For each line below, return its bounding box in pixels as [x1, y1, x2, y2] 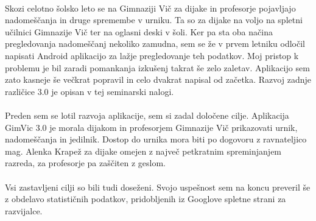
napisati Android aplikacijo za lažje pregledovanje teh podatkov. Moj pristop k [5, 49, 299, 61]
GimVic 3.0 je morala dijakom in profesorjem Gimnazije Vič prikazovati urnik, [5, 121, 298, 133]
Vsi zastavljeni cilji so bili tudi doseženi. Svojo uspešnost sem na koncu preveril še [5, 180, 311, 193]
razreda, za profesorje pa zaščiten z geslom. [5, 156, 166, 169]
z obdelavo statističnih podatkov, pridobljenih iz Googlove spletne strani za [5, 192, 286, 205]
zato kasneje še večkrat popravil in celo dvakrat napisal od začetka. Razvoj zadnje [5, 73, 311, 86]
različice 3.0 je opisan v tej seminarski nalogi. [5, 85, 174, 97]
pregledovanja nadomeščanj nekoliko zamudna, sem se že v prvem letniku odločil [5, 37, 306, 50]
